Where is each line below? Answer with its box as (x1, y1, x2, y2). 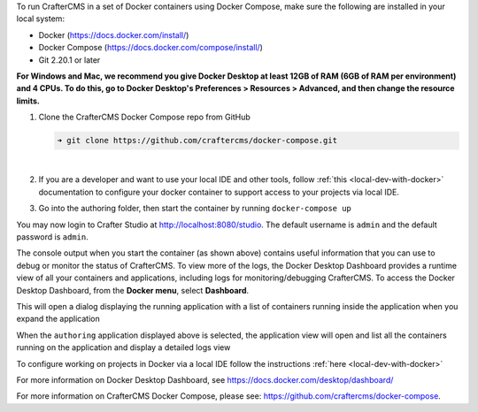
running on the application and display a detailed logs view (16, 342, 231, 353)
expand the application (16, 314, 101, 324)
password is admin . (16, 232, 89, 242)
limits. (16, 95, 40, 106)
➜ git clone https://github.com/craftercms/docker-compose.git (57, 135, 338, 146)
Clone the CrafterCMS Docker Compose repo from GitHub (38, 111, 251, 123)
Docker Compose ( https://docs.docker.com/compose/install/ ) (38, 42, 263, 53)
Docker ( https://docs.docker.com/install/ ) (38, 29, 189, 40)
